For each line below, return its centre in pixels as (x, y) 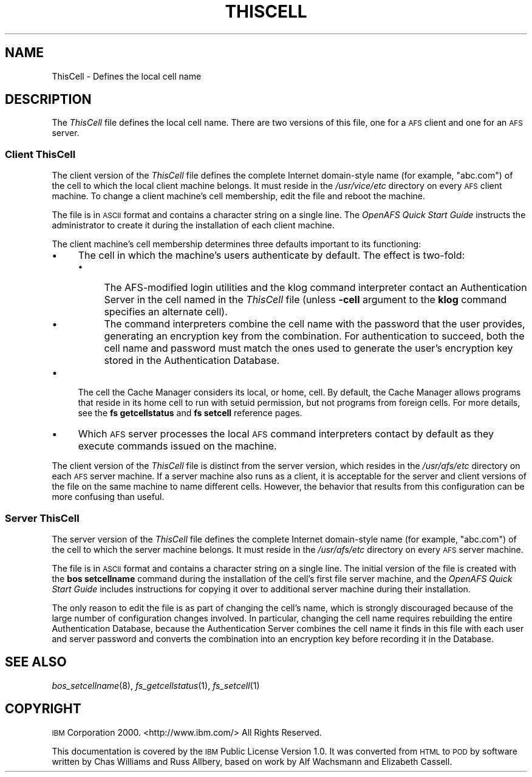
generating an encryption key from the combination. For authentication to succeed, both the (314, 336)
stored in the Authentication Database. (192, 361)
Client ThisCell (40, 154)
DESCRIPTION (48, 100)
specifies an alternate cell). (166, 312)
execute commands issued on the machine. (177, 446)
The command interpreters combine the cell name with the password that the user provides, (315, 324)
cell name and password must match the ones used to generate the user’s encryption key (309, 348)
